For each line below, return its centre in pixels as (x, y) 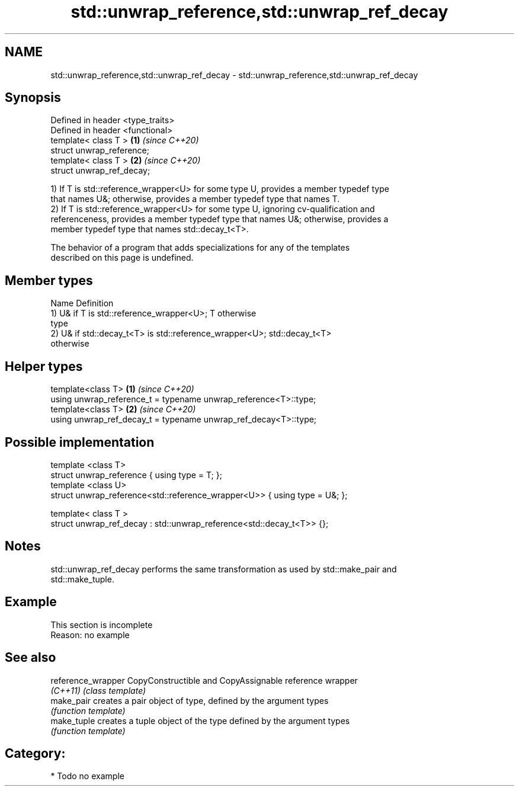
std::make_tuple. (82, 579)
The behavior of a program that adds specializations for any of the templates (200, 248)
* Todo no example (87, 776)
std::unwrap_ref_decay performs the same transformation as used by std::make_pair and (224, 569)
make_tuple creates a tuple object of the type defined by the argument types (200, 720)
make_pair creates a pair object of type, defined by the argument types (190, 700)
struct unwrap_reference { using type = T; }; (136, 475)
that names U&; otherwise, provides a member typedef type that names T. (195, 199)
